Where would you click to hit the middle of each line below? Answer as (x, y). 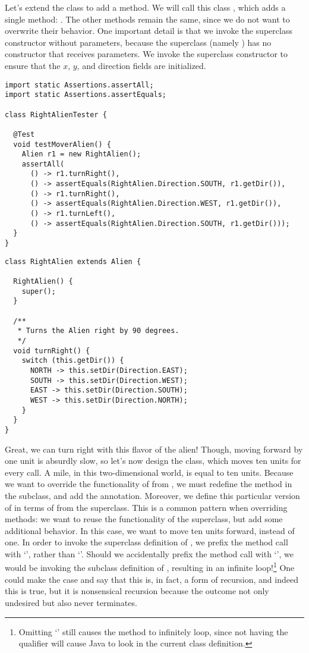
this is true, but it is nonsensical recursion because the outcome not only (137, 591)
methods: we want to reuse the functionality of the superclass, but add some (144, 519)
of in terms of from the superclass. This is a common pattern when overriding (146, 507)
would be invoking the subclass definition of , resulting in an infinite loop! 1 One (150, 567)
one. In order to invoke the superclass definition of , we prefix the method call (146, 542)
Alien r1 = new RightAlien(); (81, 154)
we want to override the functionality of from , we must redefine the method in (149, 484)
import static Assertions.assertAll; (79, 85)
